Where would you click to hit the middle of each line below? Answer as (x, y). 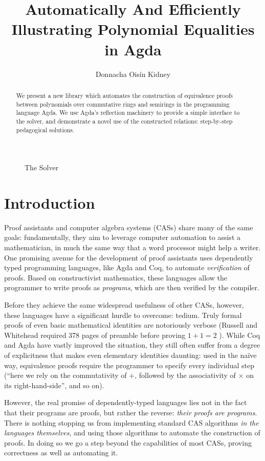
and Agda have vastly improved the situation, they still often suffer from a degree (132, 345)
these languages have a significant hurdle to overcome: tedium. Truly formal (123, 315)
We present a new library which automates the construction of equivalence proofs (124, 95)
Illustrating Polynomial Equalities (133, 29)
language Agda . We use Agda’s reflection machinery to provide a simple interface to (128, 113)
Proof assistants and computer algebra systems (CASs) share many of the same (129, 227)
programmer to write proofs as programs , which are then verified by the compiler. (132, 287)
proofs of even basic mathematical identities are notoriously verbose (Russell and (131, 325)
